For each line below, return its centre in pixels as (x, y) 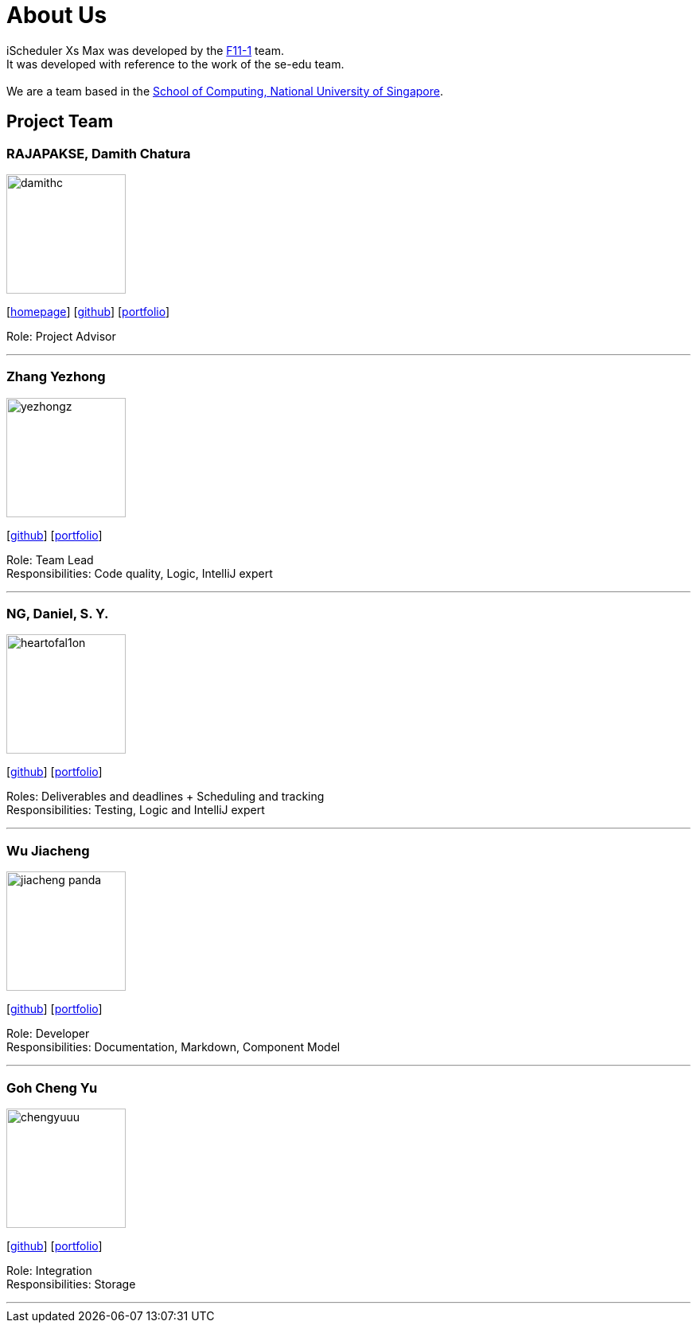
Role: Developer (48, 1034)
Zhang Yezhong (56, 377)
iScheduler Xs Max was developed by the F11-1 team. (145, 50)
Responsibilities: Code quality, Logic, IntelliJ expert (140, 573)
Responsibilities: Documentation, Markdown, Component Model (173, 1047)
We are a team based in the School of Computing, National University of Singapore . (225, 91)
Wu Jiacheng (48, 850)
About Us (57, 15)
